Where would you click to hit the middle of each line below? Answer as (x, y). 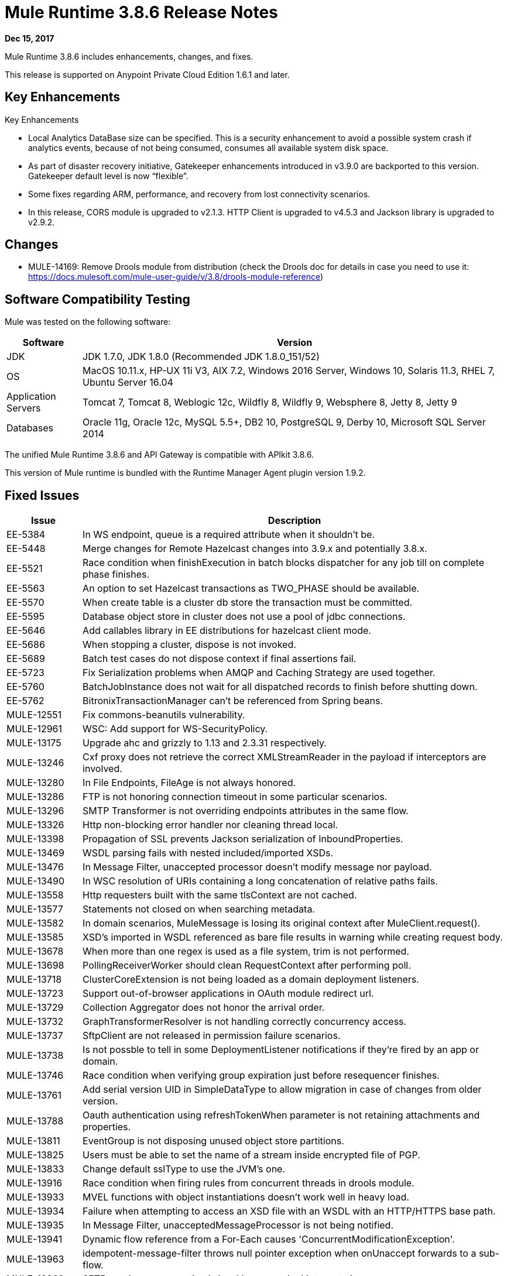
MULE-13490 (36, 881)
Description (294, 521)
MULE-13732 (35, 1022)
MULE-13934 (35, 1211)
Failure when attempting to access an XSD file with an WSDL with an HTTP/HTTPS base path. (289, 1211)
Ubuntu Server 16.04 (128, 383)
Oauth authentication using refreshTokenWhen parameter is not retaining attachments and (281, 1115)
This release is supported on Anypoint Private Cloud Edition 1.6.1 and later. (147, 74)
